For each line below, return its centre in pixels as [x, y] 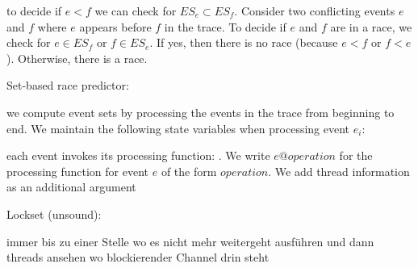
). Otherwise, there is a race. [77, 58]
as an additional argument [71, 187]
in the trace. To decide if [225, 26]
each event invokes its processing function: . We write [138, 155]
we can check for [136, 10]
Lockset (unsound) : [54, 214]
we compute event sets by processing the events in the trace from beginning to [201, 112]
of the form [189, 171]
